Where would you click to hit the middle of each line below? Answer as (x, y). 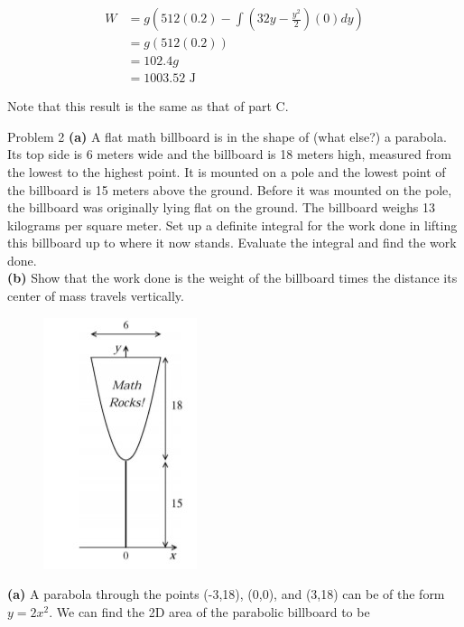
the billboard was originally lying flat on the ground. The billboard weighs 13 (222, 207)
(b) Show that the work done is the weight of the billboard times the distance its (232, 278)
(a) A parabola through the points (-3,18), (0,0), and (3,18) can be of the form (226, 594)
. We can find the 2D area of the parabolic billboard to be (209, 611)
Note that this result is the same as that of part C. (148, 106)
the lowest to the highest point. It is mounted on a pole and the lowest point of (227, 171)
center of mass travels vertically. (96, 296)
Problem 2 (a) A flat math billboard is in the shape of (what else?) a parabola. (227, 136)
